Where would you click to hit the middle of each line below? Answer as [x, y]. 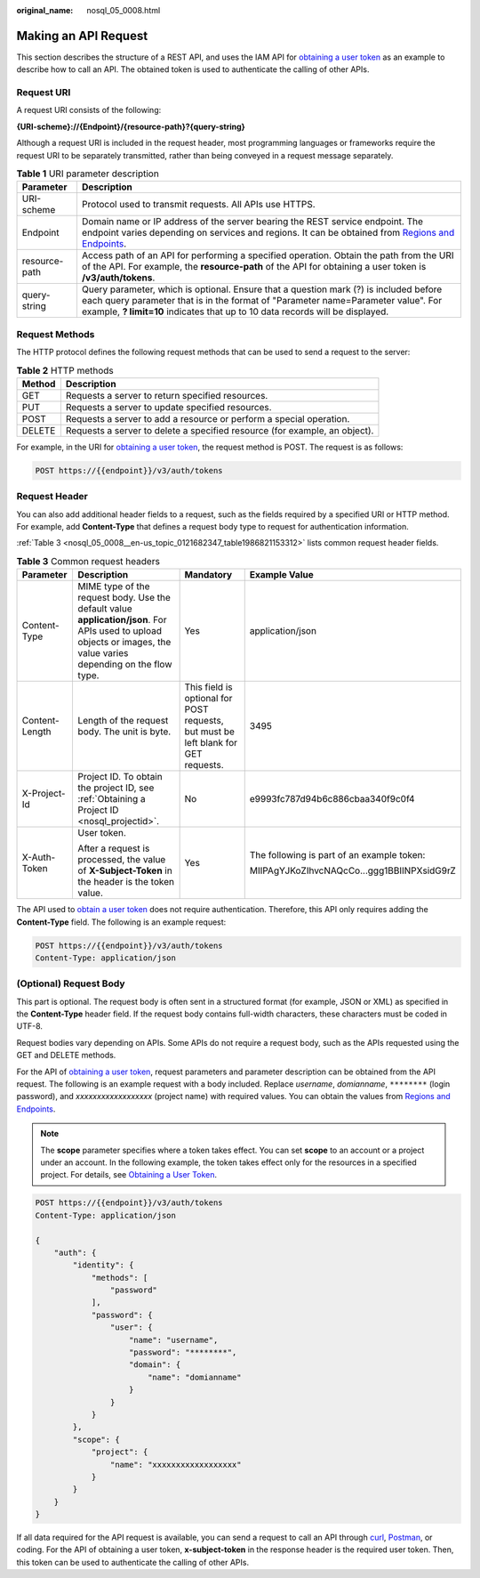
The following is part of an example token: [337, 855]
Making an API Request [82, 36]
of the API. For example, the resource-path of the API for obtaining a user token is [254, 267]
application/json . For [122, 620]
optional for [208, 699]
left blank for [211, 743]
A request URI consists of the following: [89, 110]
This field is [208, 687]
